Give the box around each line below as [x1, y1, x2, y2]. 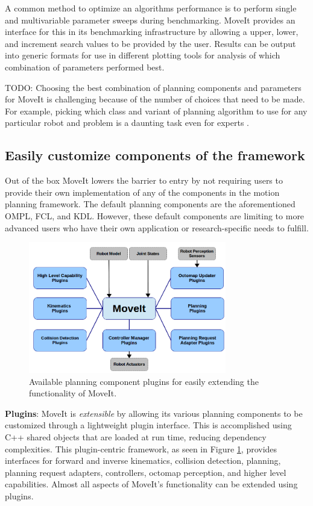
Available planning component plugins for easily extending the [29, 375, 259, 387]
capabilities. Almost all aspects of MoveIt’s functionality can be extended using [5, 478, 298, 490]
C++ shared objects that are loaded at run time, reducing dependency [5, 431, 267, 443]
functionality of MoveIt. [29, 387, 117, 399]
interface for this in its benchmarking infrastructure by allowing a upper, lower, [5, 25, 299, 38]
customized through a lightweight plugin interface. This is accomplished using [5, 419, 292, 431]
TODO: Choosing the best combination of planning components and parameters [5, 81, 302, 93]
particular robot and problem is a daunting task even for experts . [5, 116, 249, 129]
